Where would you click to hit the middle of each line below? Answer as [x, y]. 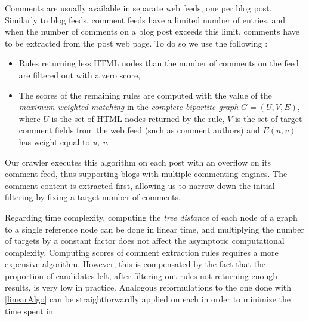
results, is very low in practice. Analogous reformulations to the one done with [148, 287]
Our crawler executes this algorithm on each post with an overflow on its [138, 162]
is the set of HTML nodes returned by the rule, [138, 118]
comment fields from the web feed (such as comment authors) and [139, 130]
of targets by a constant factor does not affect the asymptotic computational [145, 241]
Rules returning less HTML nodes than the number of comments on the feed [159, 63]
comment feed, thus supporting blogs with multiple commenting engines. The [146, 174]
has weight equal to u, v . [64, 141]
